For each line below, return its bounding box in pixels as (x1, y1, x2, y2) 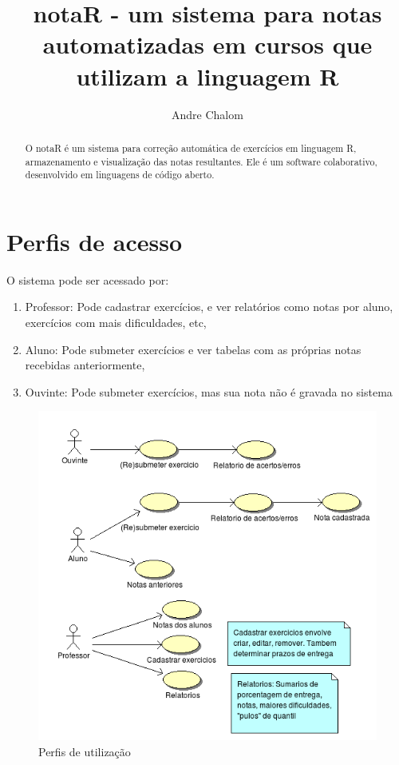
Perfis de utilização (38, 743, 131, 759)
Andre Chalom (172, 106, 243, 122)
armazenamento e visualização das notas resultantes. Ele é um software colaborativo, (25, 154, 377, 168)
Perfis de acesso (6, 225, 183, 257)
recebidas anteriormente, (25, 357, 145, 373)
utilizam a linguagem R (76, 59, 339, 92)
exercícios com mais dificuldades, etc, (25, 313, 207, 330)
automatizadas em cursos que (42, 28, 373, 61)
